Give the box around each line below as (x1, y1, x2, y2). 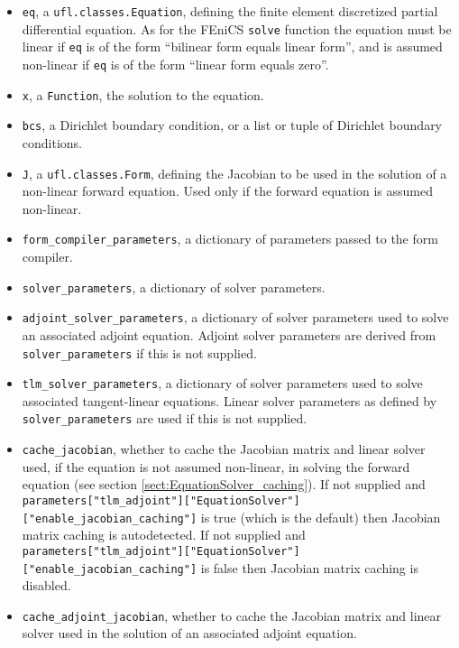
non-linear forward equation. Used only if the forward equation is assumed (22, 181, 433, 200)
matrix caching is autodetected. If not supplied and (22, 525, 306, 544)
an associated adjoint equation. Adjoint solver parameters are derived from (22, 325, 436, 344)
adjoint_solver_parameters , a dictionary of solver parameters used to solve (22, 308, 449, 327)
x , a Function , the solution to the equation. (22, 85, 264, 104)
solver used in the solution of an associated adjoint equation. (22, 624, 357, 643)
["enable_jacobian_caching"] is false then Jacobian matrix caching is (22, 558, 418, 577)
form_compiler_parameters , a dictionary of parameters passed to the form (22, 229, 438, 248)
